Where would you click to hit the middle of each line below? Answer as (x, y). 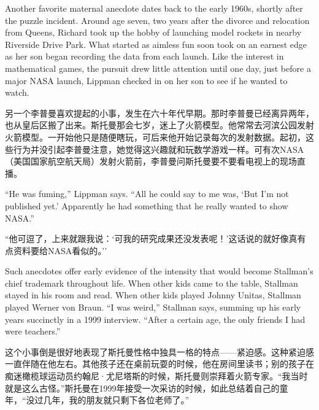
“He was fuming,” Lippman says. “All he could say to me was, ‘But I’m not (147, 194)
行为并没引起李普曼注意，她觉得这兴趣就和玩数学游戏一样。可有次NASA (159, 149)
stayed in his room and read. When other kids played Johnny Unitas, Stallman (153, 295)
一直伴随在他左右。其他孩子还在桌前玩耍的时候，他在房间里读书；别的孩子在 (159, 364)
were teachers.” (33, 331)
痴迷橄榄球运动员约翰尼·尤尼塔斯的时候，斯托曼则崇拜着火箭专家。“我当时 (156, 376)
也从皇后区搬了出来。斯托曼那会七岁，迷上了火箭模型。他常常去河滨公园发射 (159, 125)
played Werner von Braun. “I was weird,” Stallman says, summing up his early (153, 307)
